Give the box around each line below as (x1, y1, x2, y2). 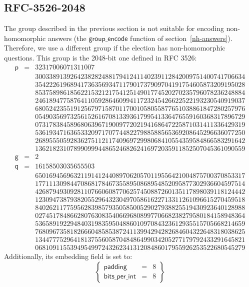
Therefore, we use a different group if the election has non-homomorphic (4, 42, 225, 53)
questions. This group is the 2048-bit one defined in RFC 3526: (4, 52, 197, 62)
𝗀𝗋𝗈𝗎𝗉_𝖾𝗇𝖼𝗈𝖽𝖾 (88, 35, 128, 42)
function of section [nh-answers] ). (130, 32, 232, 43)
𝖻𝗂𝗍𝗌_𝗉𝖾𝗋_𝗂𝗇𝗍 (103, 273, 136, 280)
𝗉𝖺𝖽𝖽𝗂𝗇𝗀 (103, 263, 127, 271)
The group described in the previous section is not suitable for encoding (4, 23, 224, 33)
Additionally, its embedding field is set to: (4, 251, 132, 261)
